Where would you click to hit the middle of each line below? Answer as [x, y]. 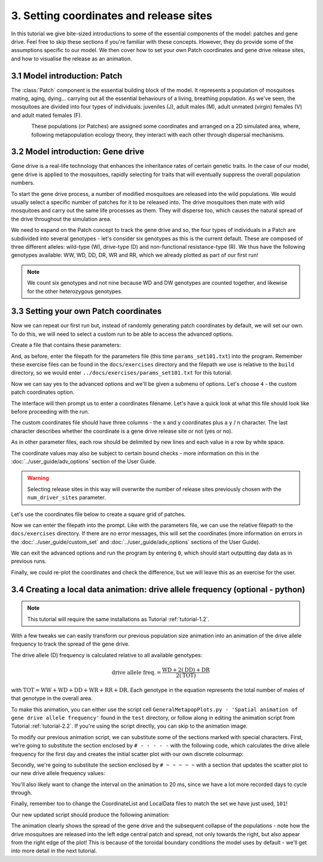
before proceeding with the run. [50, 411]
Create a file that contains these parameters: [66, 345]
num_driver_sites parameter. [66, 498]
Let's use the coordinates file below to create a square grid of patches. [98, 514]
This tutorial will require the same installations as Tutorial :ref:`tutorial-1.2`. [118, 619]
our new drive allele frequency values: [58, 773]
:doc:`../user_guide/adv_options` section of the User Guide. [84, 461]
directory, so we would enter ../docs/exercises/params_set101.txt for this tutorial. [122, 373]
